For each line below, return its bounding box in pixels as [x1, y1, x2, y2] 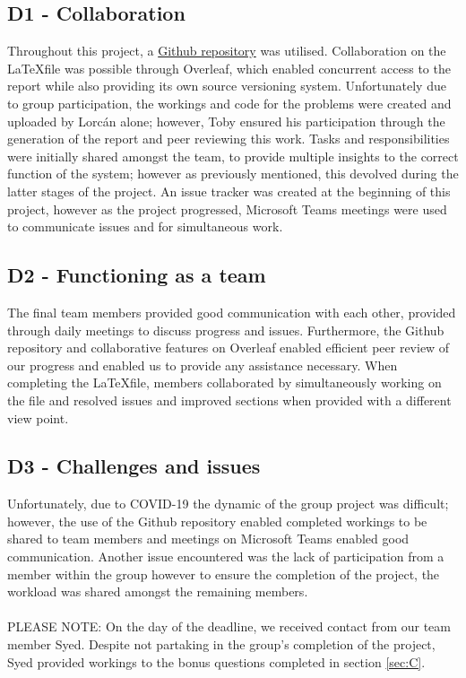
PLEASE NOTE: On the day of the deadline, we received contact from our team [7, 617, 451, 636]
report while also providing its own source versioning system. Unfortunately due [7, 76, 446, 95]
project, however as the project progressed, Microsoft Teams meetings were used [7, 199, 447, 218]
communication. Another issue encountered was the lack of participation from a [7, 547, 444, 566]
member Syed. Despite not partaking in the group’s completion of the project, [7, 635, 436, 654]
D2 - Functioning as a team [7, 261, 266, 289]
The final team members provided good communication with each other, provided [7, 302, 456, 321]
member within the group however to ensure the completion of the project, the [7, 564, 440, 583]
